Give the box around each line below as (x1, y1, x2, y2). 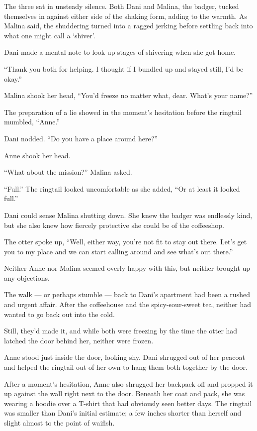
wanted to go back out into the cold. (4, 309, 115, 319)
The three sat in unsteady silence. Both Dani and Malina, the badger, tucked (4, 1, 239, 11)
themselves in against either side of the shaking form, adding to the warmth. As (4, 10, 248, 21)
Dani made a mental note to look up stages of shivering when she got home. (4, 47, 236, 57)
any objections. (4, 272, 50, 283)
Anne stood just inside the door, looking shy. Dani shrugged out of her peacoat (4, 352, 245, 362)
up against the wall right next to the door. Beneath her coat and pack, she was (4, 388, 245, 399)
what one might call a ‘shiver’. (4, 30, 95, 40)
